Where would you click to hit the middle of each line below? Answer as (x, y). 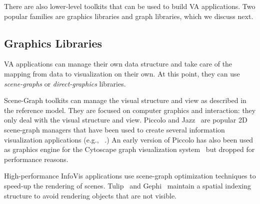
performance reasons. (36, 159)
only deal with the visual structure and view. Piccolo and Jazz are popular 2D (126, 120)
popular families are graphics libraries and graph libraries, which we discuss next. (129, 16)
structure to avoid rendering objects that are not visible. (90, 195)
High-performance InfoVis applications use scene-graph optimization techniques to (130, 176)
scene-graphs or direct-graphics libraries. (65, 83)
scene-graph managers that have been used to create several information (114, 129)
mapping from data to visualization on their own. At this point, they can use (122, 73)
